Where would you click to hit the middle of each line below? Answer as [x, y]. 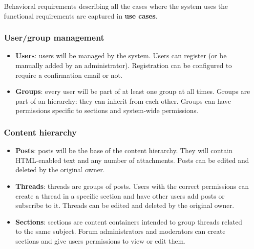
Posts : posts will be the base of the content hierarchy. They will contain [124, 150]
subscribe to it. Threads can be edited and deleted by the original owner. [125, 205]
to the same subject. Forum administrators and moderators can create [120, 231]
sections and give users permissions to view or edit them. [101, 240]
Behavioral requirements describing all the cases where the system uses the [116, 6]
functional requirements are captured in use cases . [81, 15]
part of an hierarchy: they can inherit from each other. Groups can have [123, 101]
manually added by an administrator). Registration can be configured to [124, 65]
